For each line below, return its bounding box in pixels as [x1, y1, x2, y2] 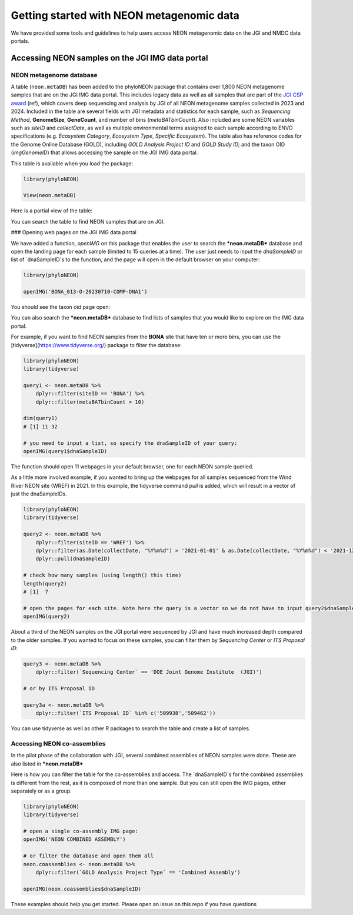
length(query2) [23, 580, 67, 587]
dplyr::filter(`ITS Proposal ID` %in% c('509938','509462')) [35, 710, 216, 717]
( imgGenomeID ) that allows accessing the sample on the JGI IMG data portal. [11, 149, 198, 156]
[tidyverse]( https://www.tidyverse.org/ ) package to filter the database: [11, 341, 182, 348]
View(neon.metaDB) [23, 192, 76, 199]
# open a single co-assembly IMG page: [23, 828, 138, 835]
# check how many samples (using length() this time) [23, 572, 182, 579]
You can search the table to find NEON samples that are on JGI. [11, 218, 165, 225]
